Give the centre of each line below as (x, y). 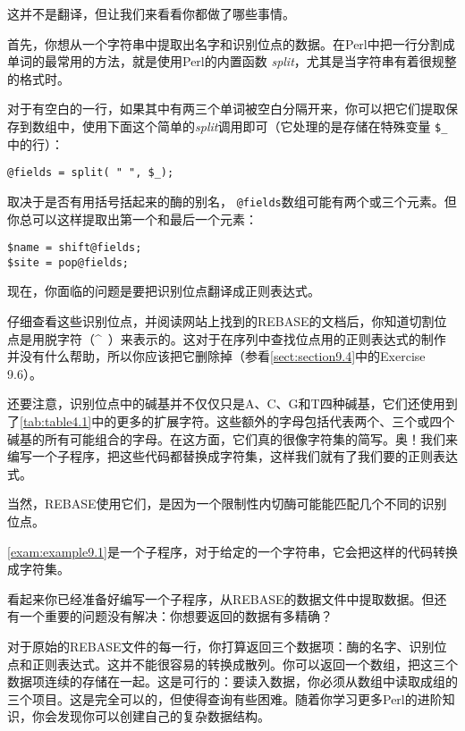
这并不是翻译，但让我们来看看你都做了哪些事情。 (151, 13)
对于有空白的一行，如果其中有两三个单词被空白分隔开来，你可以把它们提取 (226, 109)
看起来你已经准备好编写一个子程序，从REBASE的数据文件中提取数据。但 (221, 598)
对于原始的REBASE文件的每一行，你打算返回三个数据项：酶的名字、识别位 (227, 646)
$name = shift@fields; (75, 248)
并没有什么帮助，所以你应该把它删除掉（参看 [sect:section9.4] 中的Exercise (216, 356)
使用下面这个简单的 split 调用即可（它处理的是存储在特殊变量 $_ (265, 126)
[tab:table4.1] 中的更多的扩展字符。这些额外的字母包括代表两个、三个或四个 (237, 421)
